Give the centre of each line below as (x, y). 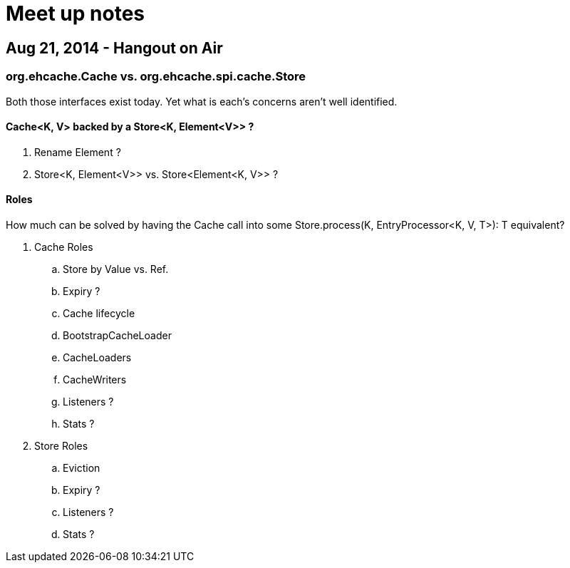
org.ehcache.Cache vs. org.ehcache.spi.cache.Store (156, 77)
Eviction (82, 468)
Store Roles (61, 445)
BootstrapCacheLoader (117, 335)
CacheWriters (95, 379)
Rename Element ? (78, 152)
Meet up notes (75, 14)
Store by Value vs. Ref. (116, 269)
